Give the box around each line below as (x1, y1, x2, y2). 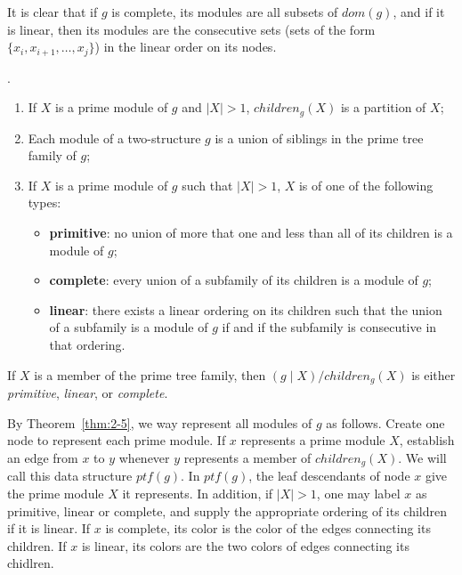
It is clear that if (7, 3, 98, 20)
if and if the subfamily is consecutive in (222, 318, 437, 336)
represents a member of (183, 448, 312, 466)
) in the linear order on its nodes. (94, 37, 277, 56)
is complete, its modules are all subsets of (111, 3, 338, 20)
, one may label (316, 483, 401, 502)
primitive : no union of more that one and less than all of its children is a (49, 223, 453, 242)
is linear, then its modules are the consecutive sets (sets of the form (7, 20, 376, 38)
